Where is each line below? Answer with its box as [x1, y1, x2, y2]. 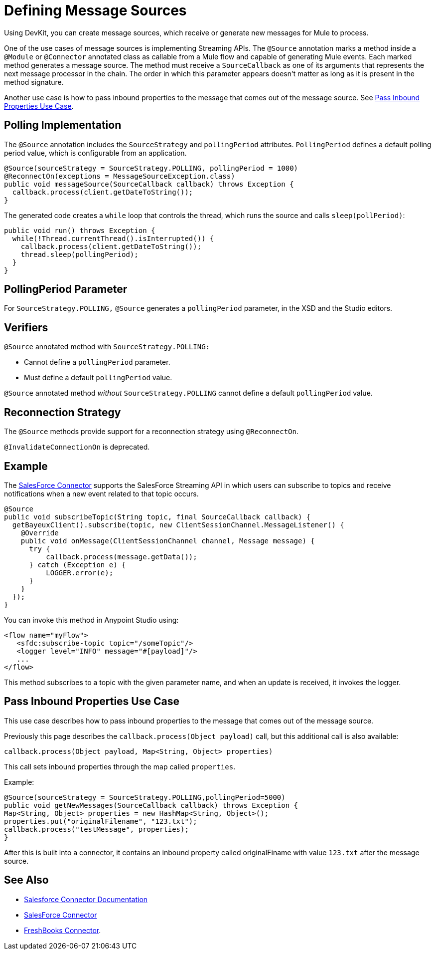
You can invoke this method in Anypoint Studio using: [4, 615, 179, 624]
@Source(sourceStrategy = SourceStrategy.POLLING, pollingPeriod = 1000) [4, 164, 298, 172]
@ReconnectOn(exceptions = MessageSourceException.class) [4, 172, 235, 180]
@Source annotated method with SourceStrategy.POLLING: [4, 342, 210, 351]
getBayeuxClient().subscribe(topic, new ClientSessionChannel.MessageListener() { [12, 520, 344, 529]
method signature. [4, 77, 64, 86]
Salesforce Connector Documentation [24, 895, 148, 904]
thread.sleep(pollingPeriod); [20, 250, 139, 258]
